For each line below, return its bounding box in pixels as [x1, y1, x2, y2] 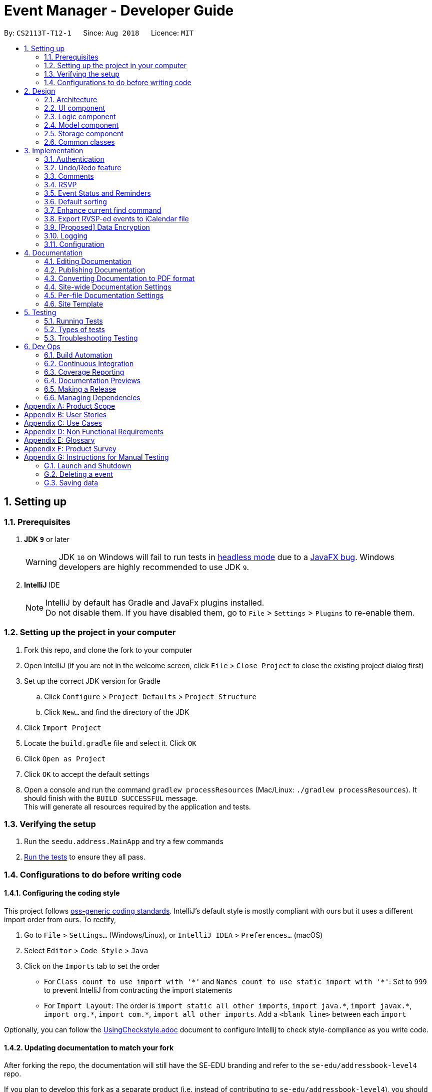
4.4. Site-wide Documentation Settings [44, 282, 171, 291]
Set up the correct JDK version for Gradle [24, 676, 160, 685]
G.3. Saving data [44, 478, 98, 487]
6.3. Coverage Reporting [44, 367, 124, 376]
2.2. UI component [44, 103, 105, 112]
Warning [25, 557, 57, 567]
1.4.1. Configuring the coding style [4, 889, 120, 898]
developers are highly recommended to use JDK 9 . [58, 562, 249, 572]
